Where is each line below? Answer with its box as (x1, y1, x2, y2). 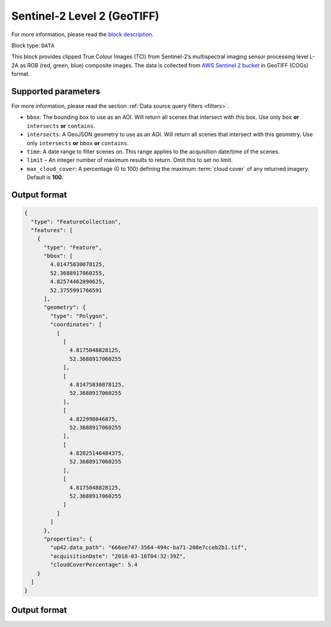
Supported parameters (11, 86, 101, 96)
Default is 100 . (26, 173, 64, 181)
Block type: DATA (11, 42, 55, 49)
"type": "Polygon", (50, 313, 108, 319)
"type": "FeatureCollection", (31, 218, 122, 225)
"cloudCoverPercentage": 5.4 (50, 561, 138, 568)
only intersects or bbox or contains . (26, 139, 129, 146)
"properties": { (44, 535, 93, 542)
